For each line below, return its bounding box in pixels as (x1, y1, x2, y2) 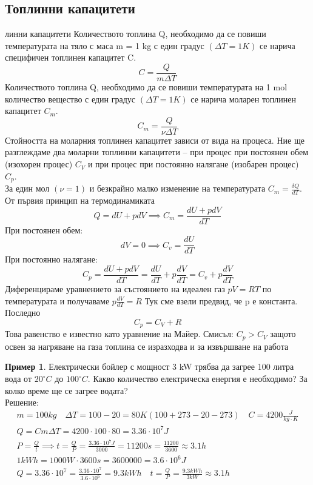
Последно (5, 306, 41, 319)
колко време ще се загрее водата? (5, 384, 128, 396)
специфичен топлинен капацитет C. (5, 51, 136, 64)
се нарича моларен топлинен (190, 92, 296, 105)
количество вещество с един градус (5, 92, 136, 105)
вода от (5, 372, 32, 385)
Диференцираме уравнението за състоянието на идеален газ (5, 282, 225, 295)
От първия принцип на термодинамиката (5, 193, 155, 206)
